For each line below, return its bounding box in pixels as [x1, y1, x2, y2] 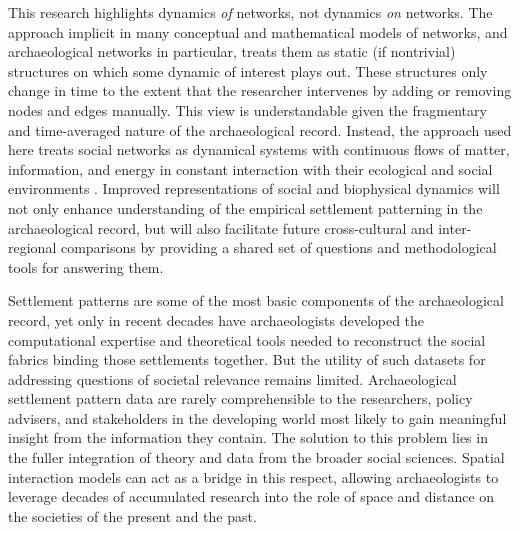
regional [8, 237, 57, 258]
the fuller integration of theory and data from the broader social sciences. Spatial [8, 447, 505, 468]
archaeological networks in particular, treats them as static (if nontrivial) [8, 41, 456, 62]
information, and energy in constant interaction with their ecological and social [8, 158, 493, 179]
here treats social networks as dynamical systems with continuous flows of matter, [8, 139, 510, 160]
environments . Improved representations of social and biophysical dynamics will [8, 178, 500, 199]
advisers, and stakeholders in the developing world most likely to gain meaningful [8, 407, 507, 428]
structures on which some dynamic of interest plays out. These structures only [8, 60, 488, 81]
